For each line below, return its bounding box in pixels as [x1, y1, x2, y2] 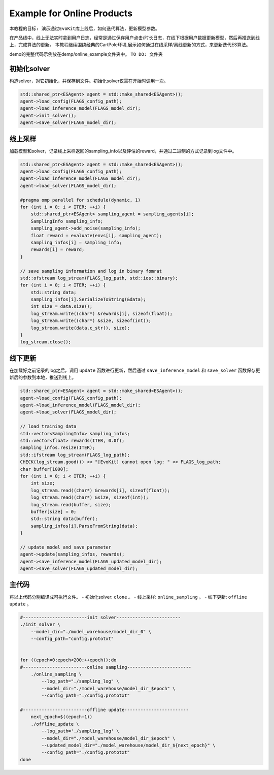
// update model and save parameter [20, 544, 112, 550]
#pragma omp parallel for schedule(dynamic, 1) [20, 197, 141, 203]
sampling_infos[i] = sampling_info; [30, 239, 122, 245]
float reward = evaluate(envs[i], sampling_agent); [30, 233, 162, 238]
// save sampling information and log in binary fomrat [20, 268, 162, 274]
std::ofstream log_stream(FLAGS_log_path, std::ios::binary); [20, 275, 178, 281]
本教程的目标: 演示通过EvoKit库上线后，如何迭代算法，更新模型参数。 [9, 25, 160, 31]
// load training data [20, 424, 77, 429]
